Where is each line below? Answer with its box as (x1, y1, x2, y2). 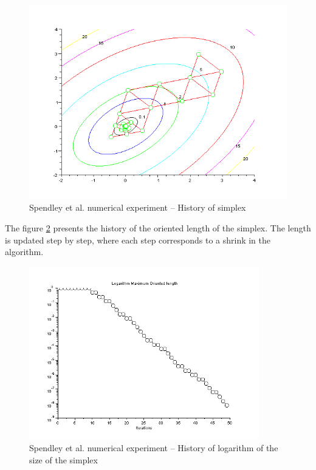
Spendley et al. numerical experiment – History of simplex (29, 201, 246, 214)
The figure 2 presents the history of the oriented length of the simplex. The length (5, 221, 311, 234)
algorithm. (5, 245, 44, 258)
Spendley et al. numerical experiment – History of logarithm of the (29, 441, 278, 454)
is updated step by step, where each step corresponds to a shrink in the (5, 233, 271, 246)
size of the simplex (29, 453, 98, 466)
